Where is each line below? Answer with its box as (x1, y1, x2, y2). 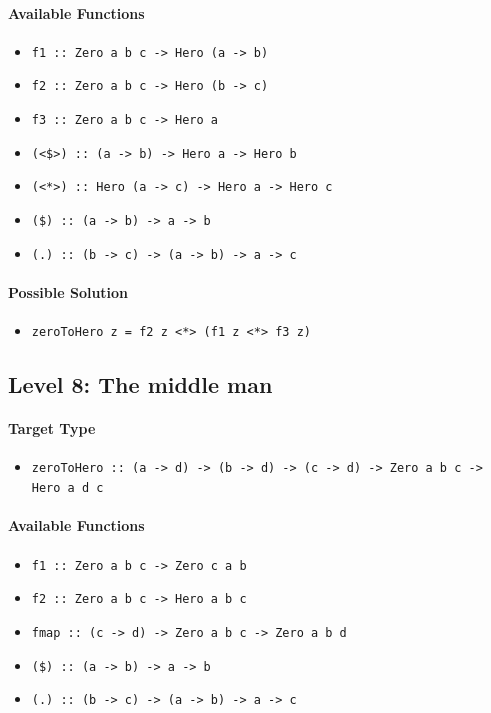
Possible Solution (8, 281, 129, 302)
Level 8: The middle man (8, 369, 273, 400)
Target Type (8, 418, 96, 439)
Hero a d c (31, 481, 104, 496)
